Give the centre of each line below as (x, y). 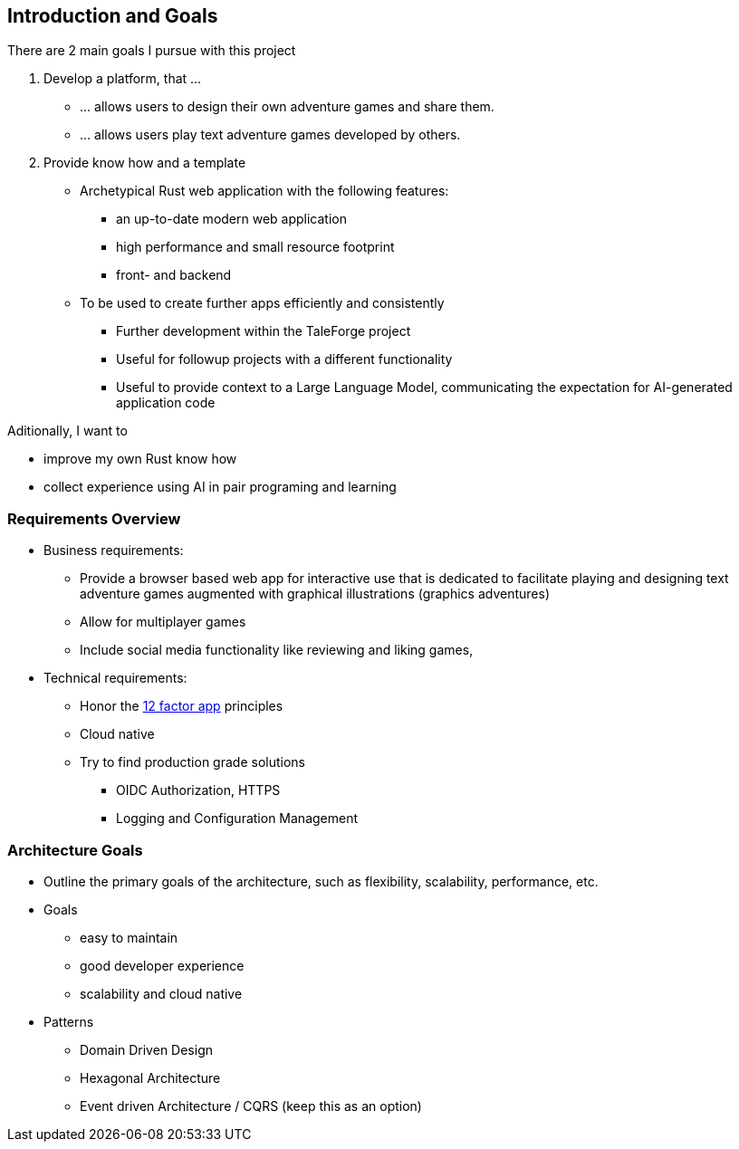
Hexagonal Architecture (150, 1077)
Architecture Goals (75, 850)
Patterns (69, 1021)
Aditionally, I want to (67, 431)
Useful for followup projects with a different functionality (284, 359)
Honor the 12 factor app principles (182, 706)
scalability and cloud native (161, 993)
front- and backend (174, 275)
